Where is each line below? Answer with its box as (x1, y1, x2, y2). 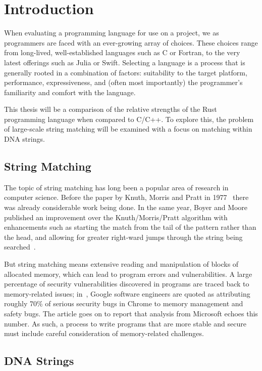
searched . (4, 241, 36, 252)
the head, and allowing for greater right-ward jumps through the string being (4, 231, 243, 242)
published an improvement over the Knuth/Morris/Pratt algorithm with (4, 212, 228, 222)
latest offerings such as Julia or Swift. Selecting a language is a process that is (4, 57, 245, 67)
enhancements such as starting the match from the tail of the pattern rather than (4, 222, 256, 232)
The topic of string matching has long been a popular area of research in (4, 182, 229, 192)
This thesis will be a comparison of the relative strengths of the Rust (4, 104, 217, 114)
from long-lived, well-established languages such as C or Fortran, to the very (4, 47, 240, 58)
